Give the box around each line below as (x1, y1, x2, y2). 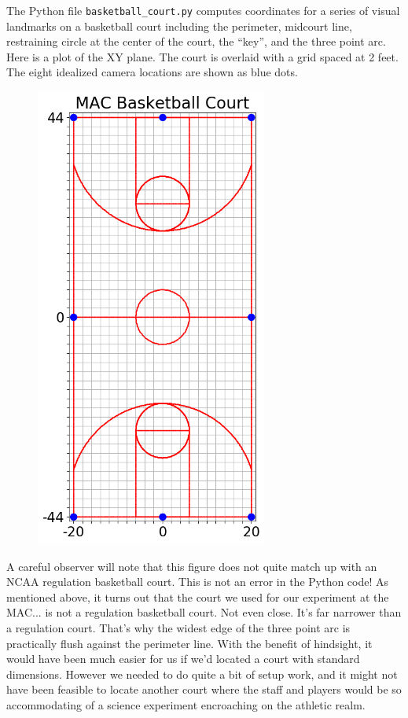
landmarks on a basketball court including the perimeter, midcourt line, (6, 17, 352, 34)
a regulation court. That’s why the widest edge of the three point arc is (6, 620, 351, 635)
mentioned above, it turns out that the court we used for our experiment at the (6, 588, 389, 605)
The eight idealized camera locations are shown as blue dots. (6, 64, 298, 80)
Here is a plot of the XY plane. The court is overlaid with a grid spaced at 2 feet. (6, 48, 399, 64)
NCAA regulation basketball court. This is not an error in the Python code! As (6, 573, 389, 590)
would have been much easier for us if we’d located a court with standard (6, 650, 360, 667)
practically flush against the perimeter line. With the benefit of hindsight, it (6, 635, 373, 651)
